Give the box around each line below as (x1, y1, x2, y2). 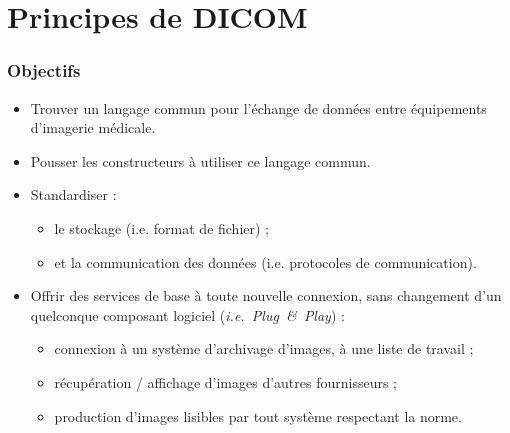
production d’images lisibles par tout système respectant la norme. (54, 405, 462, 426)
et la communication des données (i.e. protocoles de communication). (54, 251, 477, 272)
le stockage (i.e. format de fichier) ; (54, 217, 270, 238)
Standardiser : (30, 184, 117, 205)
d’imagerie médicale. (30, 117, 156, 138)
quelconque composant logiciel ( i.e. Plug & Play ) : (30, 304, 345, 325)
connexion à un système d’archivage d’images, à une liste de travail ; (54, 338, 474, 359)
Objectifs (7, 58, 81, 83)
